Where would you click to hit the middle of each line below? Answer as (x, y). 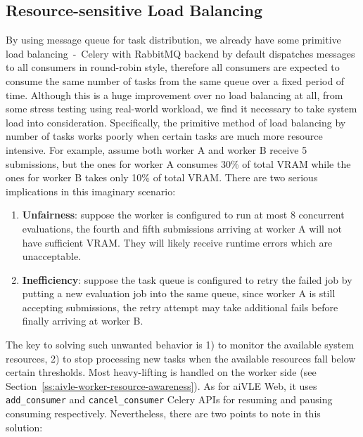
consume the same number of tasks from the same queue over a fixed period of (175, 80)
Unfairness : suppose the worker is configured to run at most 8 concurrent (183, 215)
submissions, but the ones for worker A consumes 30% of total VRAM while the (178, 163)
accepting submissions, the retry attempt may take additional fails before (180, 307)
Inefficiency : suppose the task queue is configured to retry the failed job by (187, 279)
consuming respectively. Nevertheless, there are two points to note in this (163, 413)
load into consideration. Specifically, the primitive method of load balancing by (176, 122)
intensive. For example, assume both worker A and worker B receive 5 (157, 149)
